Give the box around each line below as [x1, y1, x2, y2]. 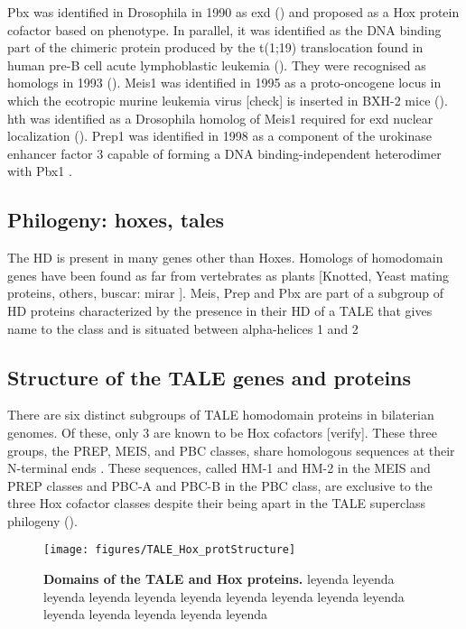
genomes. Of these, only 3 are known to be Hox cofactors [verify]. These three [7, 422, 438, 441]
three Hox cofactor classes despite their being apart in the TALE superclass [7, 494, 426, 513]
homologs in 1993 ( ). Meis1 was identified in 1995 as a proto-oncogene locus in [7, 73, 442, 92]
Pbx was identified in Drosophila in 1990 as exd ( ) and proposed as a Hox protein [7, 3, 460, 21]
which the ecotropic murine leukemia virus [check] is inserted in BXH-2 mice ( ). [7, 90, 448, 109]
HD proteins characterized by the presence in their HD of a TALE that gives [7, 301, 433, 319]
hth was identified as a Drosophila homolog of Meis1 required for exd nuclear [7, 108, 433, 127]
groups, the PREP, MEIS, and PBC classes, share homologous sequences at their [7, 440, 455, 459]
